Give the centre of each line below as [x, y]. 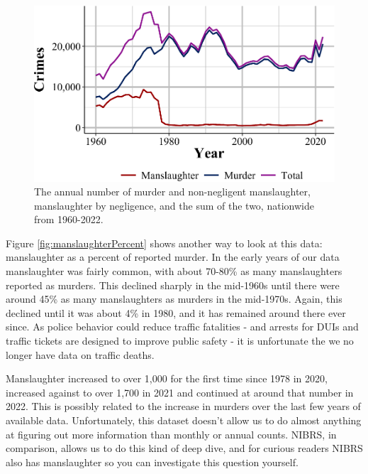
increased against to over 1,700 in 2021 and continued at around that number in [180, 392]
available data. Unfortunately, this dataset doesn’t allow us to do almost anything [184, 420]
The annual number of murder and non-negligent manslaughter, [172, 192]
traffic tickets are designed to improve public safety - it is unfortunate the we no [180, 341]
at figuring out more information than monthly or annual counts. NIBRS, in [171, 434]
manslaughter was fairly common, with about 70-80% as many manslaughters [174, 271]
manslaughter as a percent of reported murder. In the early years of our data [173, 257]
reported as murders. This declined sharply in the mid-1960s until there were [173, 285]
